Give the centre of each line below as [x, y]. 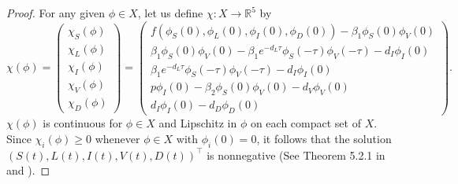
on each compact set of [305, 123]
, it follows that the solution [324, 138]
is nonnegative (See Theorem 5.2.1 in [296, 155]
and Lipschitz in [198, 123]
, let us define [170, 13]
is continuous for [83, 123]
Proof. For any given [56, 13]
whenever [117, 138]
